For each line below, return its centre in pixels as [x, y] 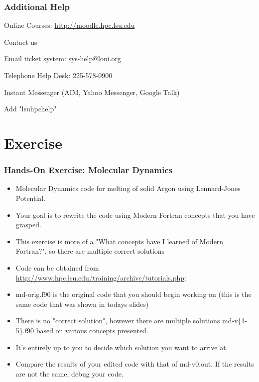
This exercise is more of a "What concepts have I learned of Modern [120, 241]
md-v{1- [235, 321]
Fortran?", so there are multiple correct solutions [90, 251]
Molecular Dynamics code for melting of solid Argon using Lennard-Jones [128, 188]
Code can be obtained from [57, 267]
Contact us [21, 42]
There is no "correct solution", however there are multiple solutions [118, 321]
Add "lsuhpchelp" [30, 109]
